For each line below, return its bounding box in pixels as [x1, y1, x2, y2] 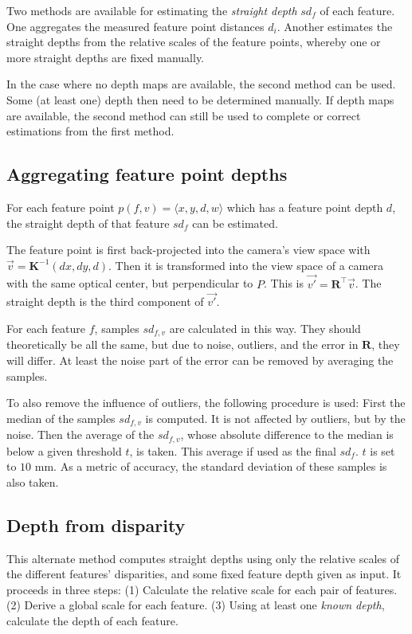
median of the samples [6, 409, 116, 426]
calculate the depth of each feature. [6, 612, 179, 629]
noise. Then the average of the [6, 426, 155, 443]
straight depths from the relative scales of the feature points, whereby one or [6, 33, 381, 50]
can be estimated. [192, 214, 278, 231]
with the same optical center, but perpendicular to [6, 275, 253, 292]
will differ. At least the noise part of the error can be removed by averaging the [6, 352, 394, 368]
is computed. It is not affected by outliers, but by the [145, 409, 406, 426]
